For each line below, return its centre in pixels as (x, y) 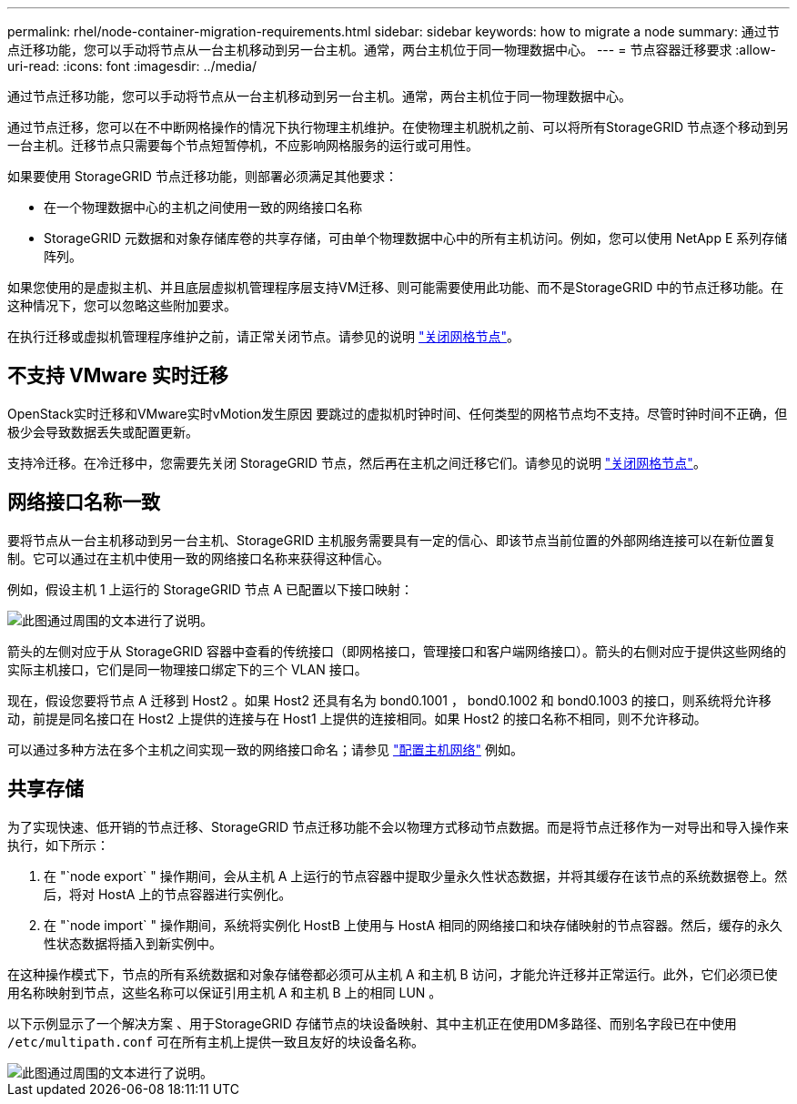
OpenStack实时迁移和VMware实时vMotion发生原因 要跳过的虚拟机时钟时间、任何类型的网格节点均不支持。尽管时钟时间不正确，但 (398, 413)
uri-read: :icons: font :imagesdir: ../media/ (132, 66)
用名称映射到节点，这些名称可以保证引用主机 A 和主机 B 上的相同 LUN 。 (225, 992)
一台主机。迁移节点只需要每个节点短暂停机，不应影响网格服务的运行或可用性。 (243, 145)
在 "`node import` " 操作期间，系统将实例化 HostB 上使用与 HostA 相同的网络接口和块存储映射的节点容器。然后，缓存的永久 (414, 925)
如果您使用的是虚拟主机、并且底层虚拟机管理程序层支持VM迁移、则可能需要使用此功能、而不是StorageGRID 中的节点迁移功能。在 (396, 287)
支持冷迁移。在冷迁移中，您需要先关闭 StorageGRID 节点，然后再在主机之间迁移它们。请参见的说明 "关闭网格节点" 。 (357, 462)
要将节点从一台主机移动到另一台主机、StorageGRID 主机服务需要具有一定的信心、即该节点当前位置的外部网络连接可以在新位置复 (392, 540)
